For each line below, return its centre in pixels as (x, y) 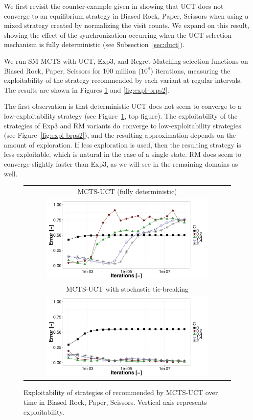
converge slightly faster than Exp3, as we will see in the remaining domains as (121, 163)
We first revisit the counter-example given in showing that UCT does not (114, 6)
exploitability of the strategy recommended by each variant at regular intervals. (123, 80)
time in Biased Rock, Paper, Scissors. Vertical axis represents (115, 402)
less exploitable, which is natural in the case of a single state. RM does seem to (123, 154)
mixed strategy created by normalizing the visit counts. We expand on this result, (127, 25)
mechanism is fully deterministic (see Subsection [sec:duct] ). (94, 44)
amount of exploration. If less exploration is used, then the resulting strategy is (123, 144)
